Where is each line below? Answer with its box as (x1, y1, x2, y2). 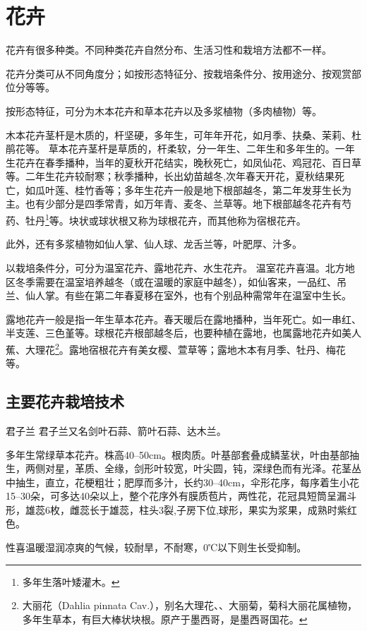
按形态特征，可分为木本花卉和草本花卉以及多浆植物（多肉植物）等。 (6, 103, 322, 118)
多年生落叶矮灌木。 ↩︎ (22, 574, 120, 589)
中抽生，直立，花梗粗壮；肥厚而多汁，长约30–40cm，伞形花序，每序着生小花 (6, 474, 359, 489)
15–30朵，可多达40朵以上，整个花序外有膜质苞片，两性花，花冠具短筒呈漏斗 (6, 488, 356, 503)
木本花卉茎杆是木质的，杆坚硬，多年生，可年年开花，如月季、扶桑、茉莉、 (6, 127, 351, 142)
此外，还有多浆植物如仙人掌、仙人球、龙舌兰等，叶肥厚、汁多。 (6, 236, 302, 251)
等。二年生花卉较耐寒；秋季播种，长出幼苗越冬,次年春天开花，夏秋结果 (6, 169, 335, 184)
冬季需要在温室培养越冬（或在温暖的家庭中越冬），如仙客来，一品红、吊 (15, 274, 347, 289)
